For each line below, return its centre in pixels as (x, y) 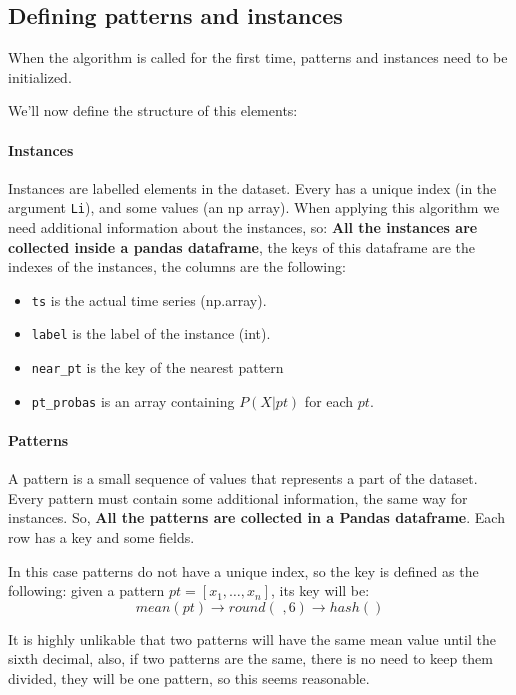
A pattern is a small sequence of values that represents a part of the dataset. (243, 478)
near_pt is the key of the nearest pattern (157, 367)
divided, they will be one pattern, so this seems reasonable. (189, 677)
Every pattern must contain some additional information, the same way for (238, 497)
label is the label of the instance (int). (151, 333)
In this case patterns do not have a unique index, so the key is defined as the (243, 570)
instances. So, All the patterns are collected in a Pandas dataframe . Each (256, 517)
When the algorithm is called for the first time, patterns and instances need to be (258, 57)
